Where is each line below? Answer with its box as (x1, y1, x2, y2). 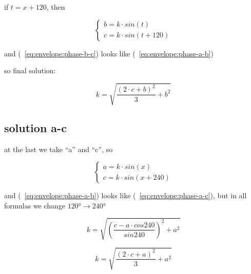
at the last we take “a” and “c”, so (4, 143, 113, 154)
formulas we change (4, 200, 66, 210)
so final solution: (4, 65, 56, 76)
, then (46, 2, 65, 12)
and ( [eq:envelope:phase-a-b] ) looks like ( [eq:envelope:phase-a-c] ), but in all (4, 190, 247, 201)
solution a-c (4, 119, 67, 135)
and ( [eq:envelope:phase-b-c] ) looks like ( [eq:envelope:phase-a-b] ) (4, 48, 214, 58)
